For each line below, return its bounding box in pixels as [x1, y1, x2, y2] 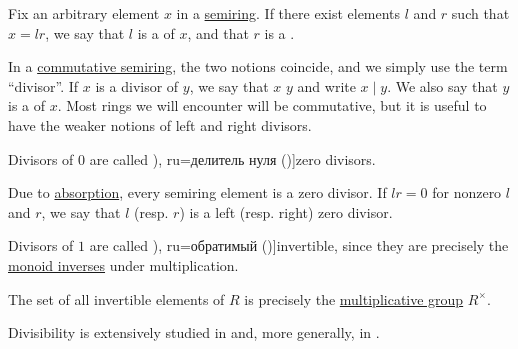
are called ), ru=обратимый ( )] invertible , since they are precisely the [89, 235, 509, 256]
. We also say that [387, 75, 498, 96]
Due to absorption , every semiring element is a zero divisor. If [8, 182, 387, 203]
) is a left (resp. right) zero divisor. [179, 201, 393, 222]
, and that [187, 22, 249, 43]
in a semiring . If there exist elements [176, 3, 401, 23]
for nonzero [432, 182, 502, 203]
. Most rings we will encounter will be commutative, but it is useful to [57, 95, 487, 116]
